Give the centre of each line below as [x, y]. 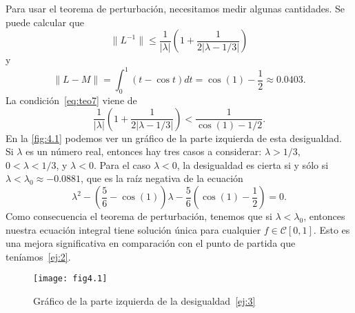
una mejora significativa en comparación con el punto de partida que [151, 243]
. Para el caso [122, 164]
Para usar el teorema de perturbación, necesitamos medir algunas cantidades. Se [175, 8]
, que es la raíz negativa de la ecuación [162, 178]
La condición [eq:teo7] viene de [71, 100]
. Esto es [332, 229]
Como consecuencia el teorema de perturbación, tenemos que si [139, 216]
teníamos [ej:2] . [38, 256]
